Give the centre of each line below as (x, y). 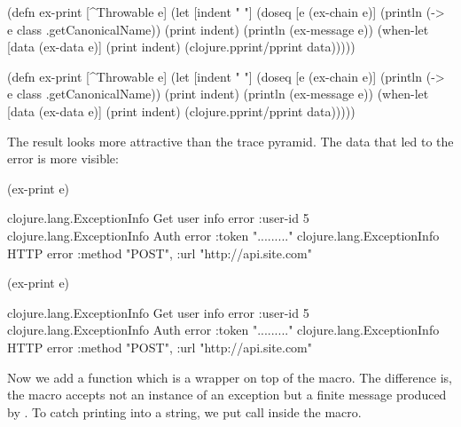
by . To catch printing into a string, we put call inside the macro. (184, 411)
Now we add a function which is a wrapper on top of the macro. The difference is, (230, 377)
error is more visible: (63, 158)
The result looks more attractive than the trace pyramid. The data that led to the (230, 141)
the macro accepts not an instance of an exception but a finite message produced (227, 395)
